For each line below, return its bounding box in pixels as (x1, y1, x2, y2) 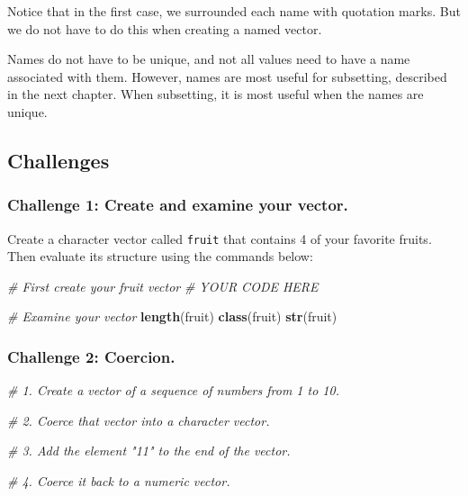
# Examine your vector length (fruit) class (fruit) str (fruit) (7, 307, 337, 326)
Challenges (7, 146, 110, 174)
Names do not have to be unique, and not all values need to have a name (7, 50, 410, 68)
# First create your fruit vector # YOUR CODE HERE (7, 276, 319, 295)
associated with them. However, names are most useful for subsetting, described (7, 67, 447, 86)
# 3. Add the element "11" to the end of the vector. (7, 441, 291, 460)
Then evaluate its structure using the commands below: (7, 247, 313, 266)
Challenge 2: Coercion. (7, 345, 175, 367)
